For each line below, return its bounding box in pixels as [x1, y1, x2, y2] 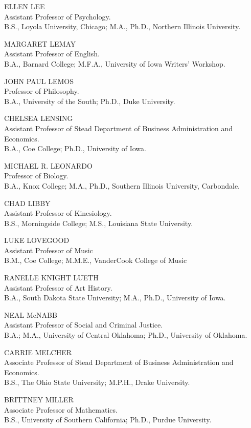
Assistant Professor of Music [4, 244, 93, 255]
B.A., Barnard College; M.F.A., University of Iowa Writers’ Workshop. [4, 58, 225, 69]
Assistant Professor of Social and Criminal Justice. [4, 319, 163, 330]
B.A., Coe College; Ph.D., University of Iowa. [4, 143, 146, 154]
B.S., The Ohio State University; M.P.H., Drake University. [4, 377, 190, 388]
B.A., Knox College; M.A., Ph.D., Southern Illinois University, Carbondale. [4, 180, 240, 191]
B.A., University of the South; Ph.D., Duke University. [4, 95, 175, 106]
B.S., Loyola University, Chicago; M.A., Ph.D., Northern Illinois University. [4, 21, 241, 32]
